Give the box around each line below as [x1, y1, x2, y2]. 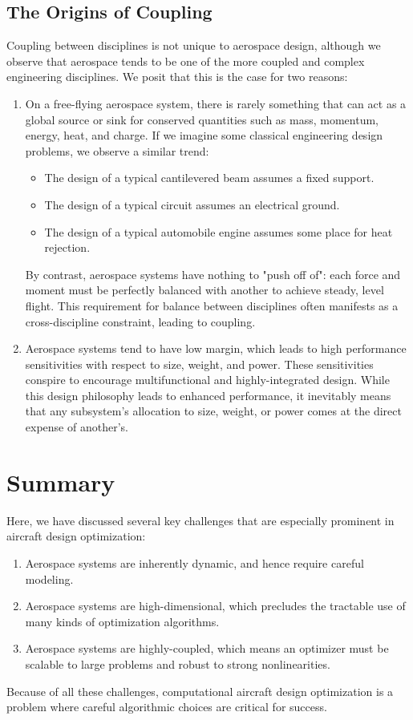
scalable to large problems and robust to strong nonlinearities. [25, 655, 330, 672]
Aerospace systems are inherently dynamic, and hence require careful [25, 554, 364, 571]
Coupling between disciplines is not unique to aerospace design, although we [6, 37, 381, 54]
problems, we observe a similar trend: [25, 142, 209, 159]
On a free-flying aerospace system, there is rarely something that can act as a [25, 95, 407, 111]
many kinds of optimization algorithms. [25, 613, 220, 629]
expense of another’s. [25, 419, 128, 435]
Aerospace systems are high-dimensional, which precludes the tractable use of [25, 597, 406, 614]
